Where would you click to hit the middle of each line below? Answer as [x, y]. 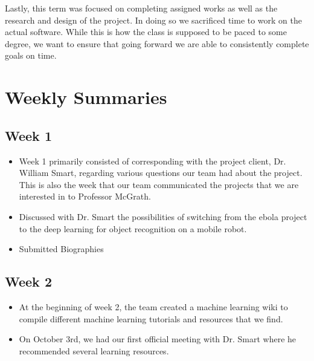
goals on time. [31, 55]
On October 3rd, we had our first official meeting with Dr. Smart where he [158, 339]
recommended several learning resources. [94, 350]
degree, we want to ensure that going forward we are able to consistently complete [157, 43]
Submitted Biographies [61, 249]
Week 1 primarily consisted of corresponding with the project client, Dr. [152, 161]
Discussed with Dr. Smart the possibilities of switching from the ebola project [163, 216]
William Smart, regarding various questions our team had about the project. [161, 173]
